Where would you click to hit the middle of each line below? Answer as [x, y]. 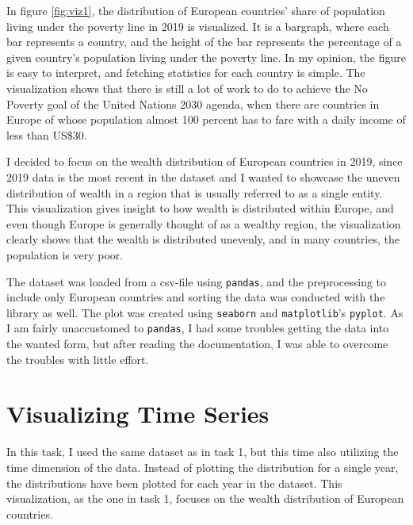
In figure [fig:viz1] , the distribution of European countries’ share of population [196, 10]
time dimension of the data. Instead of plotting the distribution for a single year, [203, 467]
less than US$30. [47, 134]
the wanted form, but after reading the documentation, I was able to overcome [197, 344]
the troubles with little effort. [78, 359]
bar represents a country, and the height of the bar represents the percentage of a [204, 42]
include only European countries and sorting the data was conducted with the [196, 297]
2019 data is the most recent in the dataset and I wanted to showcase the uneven [203, 176]
